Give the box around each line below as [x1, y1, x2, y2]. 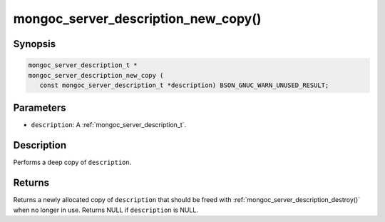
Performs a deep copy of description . [13, 158, 132, 167]
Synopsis [13, 38, 56, 50]
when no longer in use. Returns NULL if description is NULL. [13, 206, 199, 214]
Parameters [13, 102, 66, 114]
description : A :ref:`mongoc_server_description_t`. [31, 121, 187, 129]
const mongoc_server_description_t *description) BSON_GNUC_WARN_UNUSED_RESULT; [39, 81, 329, 89]
